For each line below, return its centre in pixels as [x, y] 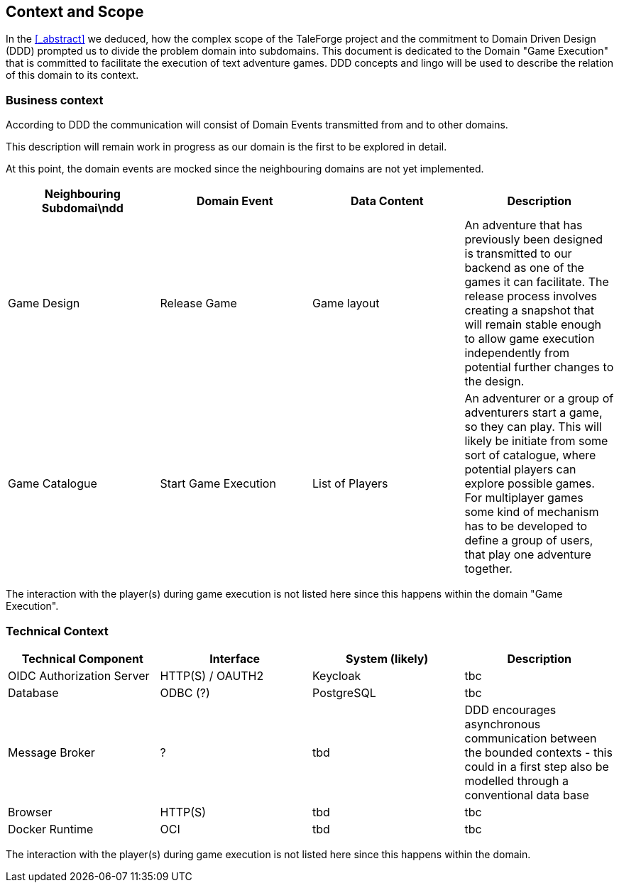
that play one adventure [528, 555]
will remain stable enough [533, 325]
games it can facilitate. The [537, 282]
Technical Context [57, 631]
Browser [30, 812]
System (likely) [387, 658]
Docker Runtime [51, 829]
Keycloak [337, 675]
